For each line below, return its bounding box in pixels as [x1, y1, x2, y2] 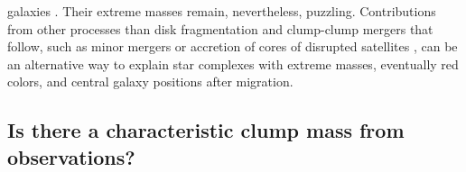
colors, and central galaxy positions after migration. [7, 72, 294, 91]
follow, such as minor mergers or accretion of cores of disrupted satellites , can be [7, 37, 458, 56]
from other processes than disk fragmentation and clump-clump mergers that [7, 19, 433, 38]
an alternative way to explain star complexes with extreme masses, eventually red [7, 54, 459, 73]
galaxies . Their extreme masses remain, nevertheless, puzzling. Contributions [7, 2, 436, 20]
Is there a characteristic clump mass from [7, 116, 405, 144]
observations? [7, 142, 135, 170]
